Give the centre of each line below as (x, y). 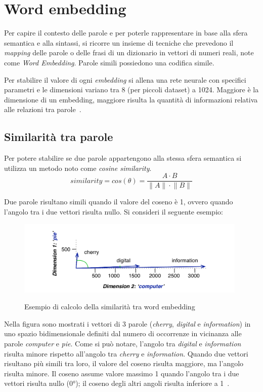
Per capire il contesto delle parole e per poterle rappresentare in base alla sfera (126, 33)
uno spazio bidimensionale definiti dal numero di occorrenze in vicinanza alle (123, 333)
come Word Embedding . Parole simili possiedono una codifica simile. (109, 62)
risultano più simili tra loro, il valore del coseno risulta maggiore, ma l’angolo (124, 363)
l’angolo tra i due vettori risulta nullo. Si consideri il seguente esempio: (114, 211)
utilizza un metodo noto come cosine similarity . (78, 168)
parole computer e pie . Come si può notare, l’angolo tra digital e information (123, 344)
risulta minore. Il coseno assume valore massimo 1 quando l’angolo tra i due (122, 373)
